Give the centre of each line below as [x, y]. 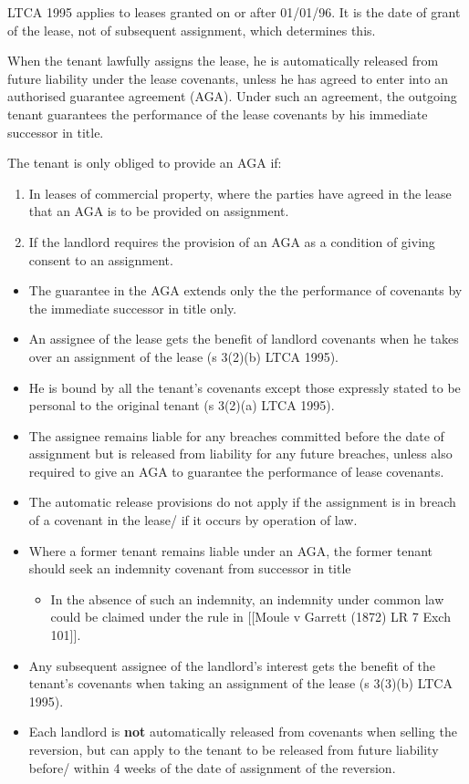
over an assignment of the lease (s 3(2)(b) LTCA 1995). [184, 356]
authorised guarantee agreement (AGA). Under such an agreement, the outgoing [232, 96]
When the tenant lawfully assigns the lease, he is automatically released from [223, 61]
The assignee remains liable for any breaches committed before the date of [236, 435]
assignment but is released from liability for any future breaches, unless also [240, 454]
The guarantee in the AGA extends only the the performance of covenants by [245, 290]
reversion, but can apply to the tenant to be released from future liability [234, 749]
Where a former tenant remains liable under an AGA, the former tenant [231, 550]
